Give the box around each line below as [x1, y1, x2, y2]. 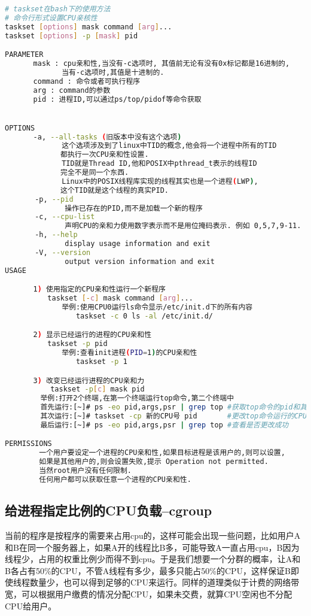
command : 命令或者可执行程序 [33, 77, 141, 86]
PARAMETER [5, 50, 44, 59]
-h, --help [35, 230, 78, 239]
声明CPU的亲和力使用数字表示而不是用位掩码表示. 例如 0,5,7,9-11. [65, 221, 301, 230]
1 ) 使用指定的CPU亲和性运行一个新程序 [33, 285, 166, 294]
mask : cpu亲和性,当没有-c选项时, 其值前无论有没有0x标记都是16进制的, [33, 59, 290, 68]
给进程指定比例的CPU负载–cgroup [5, 501, 212, 520]
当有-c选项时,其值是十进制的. [62, 68, 164, 77]
